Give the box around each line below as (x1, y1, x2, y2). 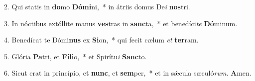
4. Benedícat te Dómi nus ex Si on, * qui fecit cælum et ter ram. (4, 35, 199, 45)
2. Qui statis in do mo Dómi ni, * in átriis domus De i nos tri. (4, 1, 190, 11)
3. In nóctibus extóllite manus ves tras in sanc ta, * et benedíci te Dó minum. (4, 18, 238, 28)
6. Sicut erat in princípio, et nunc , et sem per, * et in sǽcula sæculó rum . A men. (4, 68, 252, 78)
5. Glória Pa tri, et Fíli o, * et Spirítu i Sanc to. (4, 51, 147, 61)
